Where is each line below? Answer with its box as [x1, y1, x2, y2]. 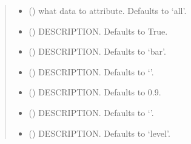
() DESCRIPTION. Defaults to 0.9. [28, 86, 161, 98]
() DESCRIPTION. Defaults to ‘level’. [28, 126, 170, 139]
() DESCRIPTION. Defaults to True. [28, 24, 168, 37]
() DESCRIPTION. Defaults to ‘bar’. [28, 45, 166, 58]
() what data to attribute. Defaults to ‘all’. [28, 4, 187, 16]
